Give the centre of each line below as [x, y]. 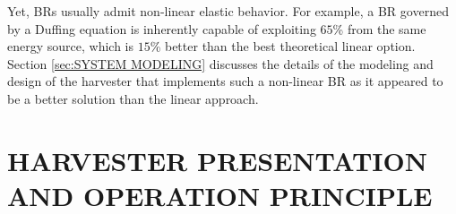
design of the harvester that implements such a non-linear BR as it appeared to [225, 81]
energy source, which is [70, 46]
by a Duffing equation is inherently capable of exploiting [162, 28]
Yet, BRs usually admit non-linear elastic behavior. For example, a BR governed [228, 11]
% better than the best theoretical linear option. [283, 46]
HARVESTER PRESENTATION [217, 160]
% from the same [379, 28]
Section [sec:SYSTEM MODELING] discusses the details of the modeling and [220, 63]
